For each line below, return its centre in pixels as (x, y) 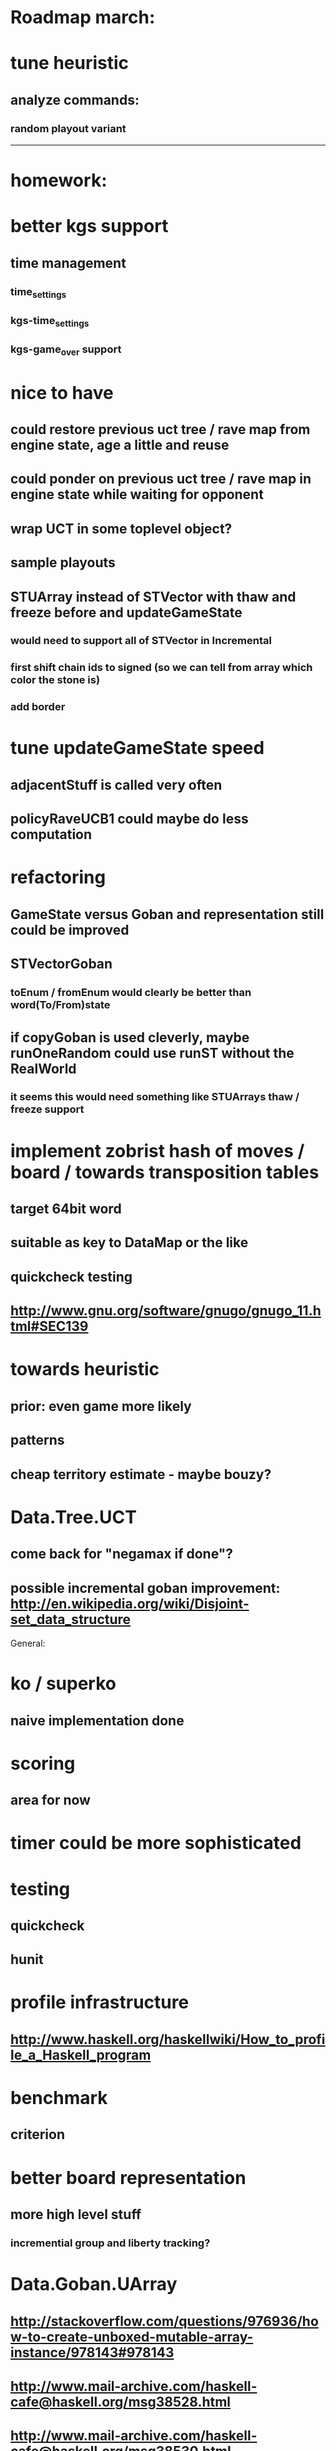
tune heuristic (70, 63)
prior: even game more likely (101, 1406)
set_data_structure (71, 1619)
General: (28, 1643)
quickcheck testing (71, 1276)
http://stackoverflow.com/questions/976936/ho (164, 2321)
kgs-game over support (66, 350)
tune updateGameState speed (137, 748)
